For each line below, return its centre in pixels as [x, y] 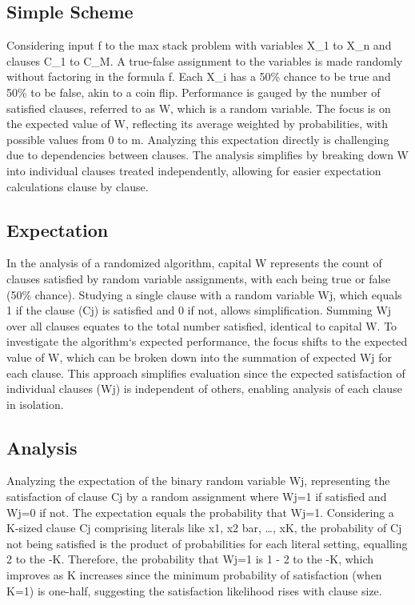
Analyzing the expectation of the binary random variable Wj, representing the [198, 481]
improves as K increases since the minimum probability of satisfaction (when [194, 575]
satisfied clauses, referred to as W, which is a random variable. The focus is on [199, 108]
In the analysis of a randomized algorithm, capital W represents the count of [194, 263]
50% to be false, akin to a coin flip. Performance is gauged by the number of [194, 92]
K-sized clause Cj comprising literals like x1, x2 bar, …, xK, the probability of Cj [204, 528]
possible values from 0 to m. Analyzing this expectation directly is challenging [198, 139]
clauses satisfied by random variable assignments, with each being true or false [199, 278]
